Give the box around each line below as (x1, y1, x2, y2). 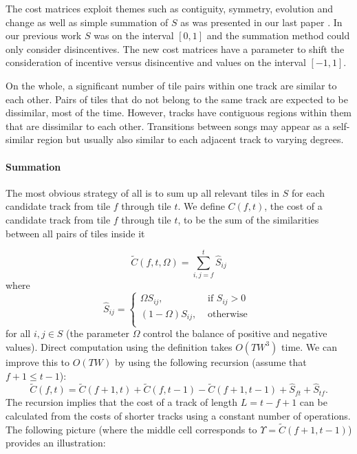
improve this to (6, 354, 70, 369)
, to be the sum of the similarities (177, 212, 319, 226)
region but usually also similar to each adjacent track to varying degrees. (37, 132, 344, 147)
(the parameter (66, 326, 129, 340)
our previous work (6, 28, 82, 43)
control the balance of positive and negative (143, 326, 327, 340)
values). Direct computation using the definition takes (6, 339, 232, 354)
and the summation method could (206, 28, 350, 43)
